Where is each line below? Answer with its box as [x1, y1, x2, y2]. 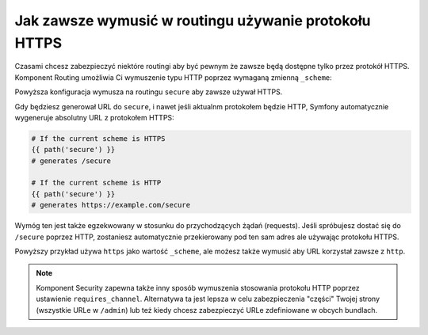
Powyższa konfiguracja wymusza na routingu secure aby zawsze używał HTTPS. [14, 87, 283, 97]
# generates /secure [31, 156, 111, 166]
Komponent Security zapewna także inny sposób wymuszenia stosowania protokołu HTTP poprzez [36, 283, 360, 292]
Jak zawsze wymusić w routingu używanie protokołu [14, 12, 372, 29]
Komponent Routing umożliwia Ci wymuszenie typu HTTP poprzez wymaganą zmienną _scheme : [14, 72, 332, 82]
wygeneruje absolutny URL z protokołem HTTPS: [14, 112, 174, 122]
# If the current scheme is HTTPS [31, 134, 166, 143]
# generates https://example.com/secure [31, 200, 190, 210]
